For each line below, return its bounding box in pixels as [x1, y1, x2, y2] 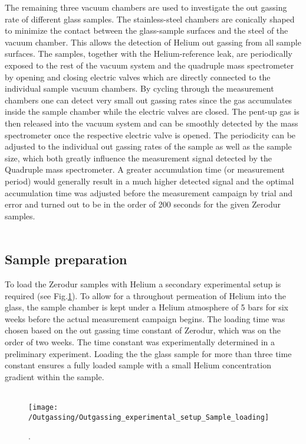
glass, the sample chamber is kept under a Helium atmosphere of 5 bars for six [5, 301, 288, 313]
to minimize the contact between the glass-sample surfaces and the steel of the [5, 24, 288, 37]
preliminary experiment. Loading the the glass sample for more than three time [5, 347, 292, 359]
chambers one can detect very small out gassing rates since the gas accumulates [5, 93, 292, 106]
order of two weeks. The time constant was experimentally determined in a [5, 336, 275, 348]
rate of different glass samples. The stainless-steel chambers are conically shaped [5, 12, 295, 25]
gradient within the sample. [5, 370, 104, 383]
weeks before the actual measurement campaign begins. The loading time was [5, 312, 285, 325]
